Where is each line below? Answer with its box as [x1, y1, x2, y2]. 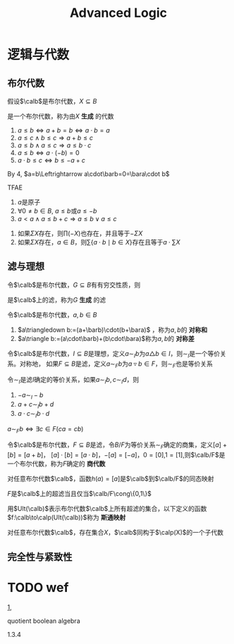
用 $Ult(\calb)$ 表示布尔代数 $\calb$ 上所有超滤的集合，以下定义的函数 [7, 504, 207, 513]
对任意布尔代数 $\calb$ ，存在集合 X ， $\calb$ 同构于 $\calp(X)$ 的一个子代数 [7, 528, 224, 537]
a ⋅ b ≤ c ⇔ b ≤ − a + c [17, 156, 86, 164]
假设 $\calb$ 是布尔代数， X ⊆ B [7, 97, 97, 105]
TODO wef [7, 579, 69, 595]
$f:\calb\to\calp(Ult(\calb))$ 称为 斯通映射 [7, 513, 126, 522]
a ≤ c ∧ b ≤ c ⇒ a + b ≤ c [17, 134, 94, 142]
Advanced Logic [69, 5, 168, 21]
